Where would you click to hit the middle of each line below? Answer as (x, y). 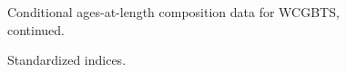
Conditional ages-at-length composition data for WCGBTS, (173, 12)
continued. (36, 29)
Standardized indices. (67, 60)
